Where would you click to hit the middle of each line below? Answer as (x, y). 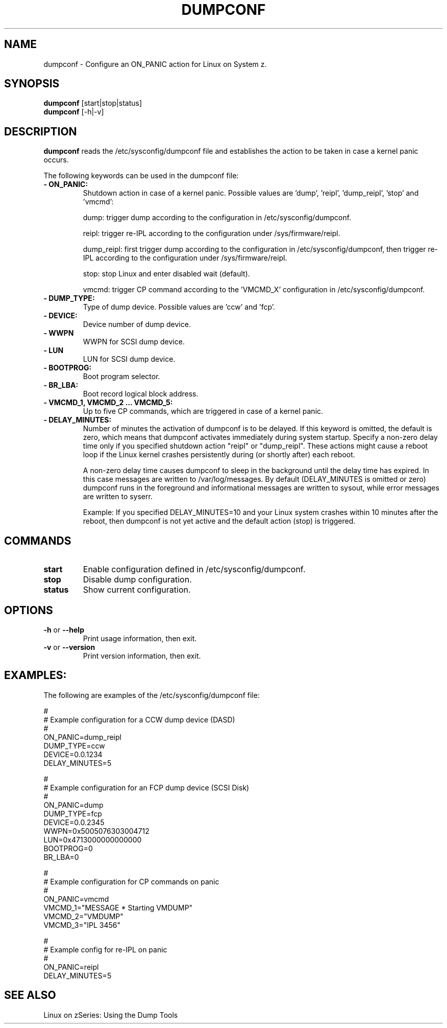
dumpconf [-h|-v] (74, 112)
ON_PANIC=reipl (71, 967)
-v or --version (69, 647)
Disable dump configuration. (137, 580)
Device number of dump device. (137, 324)
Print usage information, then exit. (140, 638)
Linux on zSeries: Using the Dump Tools (111, 1015)
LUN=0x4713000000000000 (93, 839)
